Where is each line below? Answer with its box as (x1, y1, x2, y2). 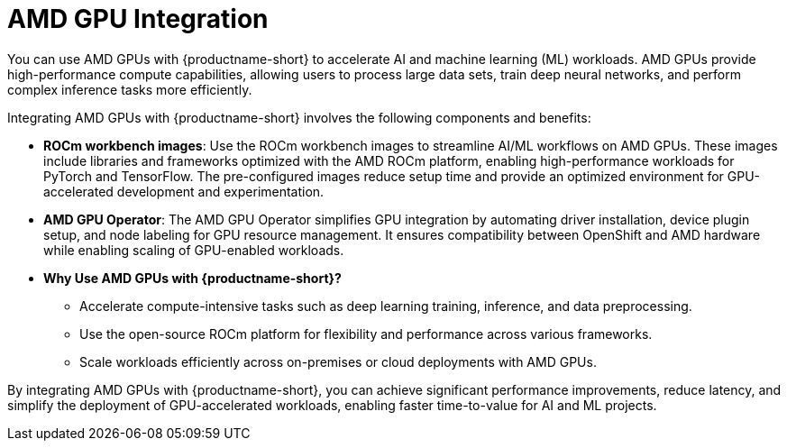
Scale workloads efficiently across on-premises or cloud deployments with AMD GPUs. (79, 353, 597, 370)
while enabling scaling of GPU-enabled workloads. (43, 242, 344, 258)
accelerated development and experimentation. (43, 183, 325, 199)
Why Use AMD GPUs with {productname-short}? (43, 270, 342, 286)
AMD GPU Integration (7, 4, 269, 34)
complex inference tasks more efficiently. (7, 81, 252, 97)
